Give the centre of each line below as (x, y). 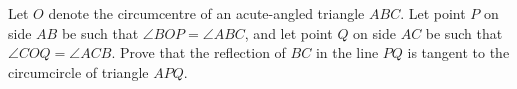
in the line (347, 52)
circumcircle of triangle (78, 71)
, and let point (288, 32)
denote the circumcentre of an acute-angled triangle (206, 13)
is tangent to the (458, 52)
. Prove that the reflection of (198, 52)
